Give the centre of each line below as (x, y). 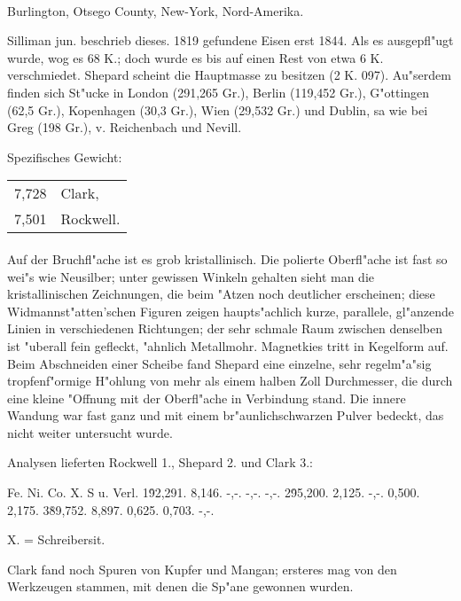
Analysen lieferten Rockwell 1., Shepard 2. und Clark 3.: (160, 462)
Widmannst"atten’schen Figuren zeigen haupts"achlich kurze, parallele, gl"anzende (230, 311)
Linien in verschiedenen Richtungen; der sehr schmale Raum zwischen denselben (225, 328)
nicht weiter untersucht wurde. (90, 432)
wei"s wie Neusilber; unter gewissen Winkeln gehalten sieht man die (191, 276)
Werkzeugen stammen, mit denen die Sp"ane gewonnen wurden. (180, 586)
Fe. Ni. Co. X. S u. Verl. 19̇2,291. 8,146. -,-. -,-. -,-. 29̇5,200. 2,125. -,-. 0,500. (214, 492)
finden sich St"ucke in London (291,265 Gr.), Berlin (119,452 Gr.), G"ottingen (219, 92)
